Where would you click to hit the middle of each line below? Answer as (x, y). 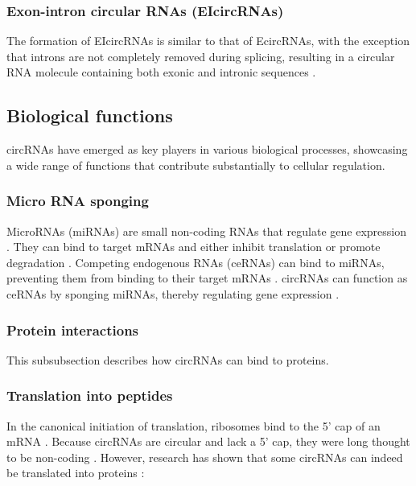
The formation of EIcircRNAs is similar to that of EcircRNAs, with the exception (208, 41)
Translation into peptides (90, 395)
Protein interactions (73, 329)
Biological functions (90, 115)
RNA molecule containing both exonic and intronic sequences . (161, 72)
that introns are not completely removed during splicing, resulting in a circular (201, 56)
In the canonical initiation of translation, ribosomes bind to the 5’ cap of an (194, 425)
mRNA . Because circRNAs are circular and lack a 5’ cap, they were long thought (208, 441)
